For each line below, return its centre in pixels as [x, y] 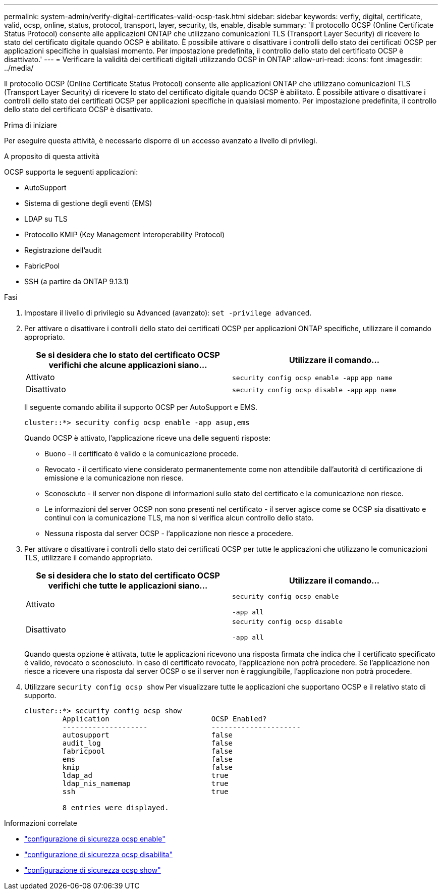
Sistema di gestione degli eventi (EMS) [88, 203]
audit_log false [148, 743]
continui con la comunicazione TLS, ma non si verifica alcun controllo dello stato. [179, 518]
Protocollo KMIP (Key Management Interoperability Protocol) [125, 234]
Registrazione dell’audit [63, 250]
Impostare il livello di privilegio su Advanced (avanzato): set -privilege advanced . [168, 313]
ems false [148, 759]
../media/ [19, 68]
